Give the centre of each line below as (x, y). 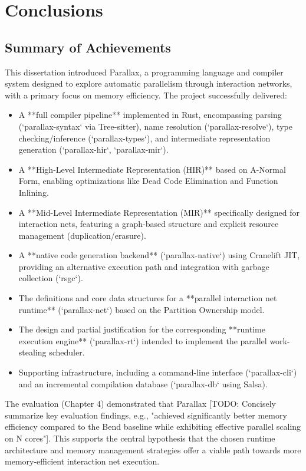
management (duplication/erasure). (82, 235)
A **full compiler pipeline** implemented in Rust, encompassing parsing (150, 115)
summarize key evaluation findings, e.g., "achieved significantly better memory (146, 415)
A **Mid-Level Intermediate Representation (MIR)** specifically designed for (159, 212)
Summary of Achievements (88, 47)
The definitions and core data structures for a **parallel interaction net (148, 298)
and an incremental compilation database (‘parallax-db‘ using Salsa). (143, 383)
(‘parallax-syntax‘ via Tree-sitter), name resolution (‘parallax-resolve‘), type (155, 126)
